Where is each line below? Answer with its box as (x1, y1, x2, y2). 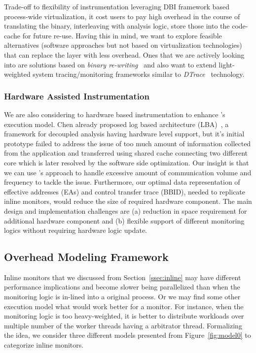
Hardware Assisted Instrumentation (4, 90, 149, 102)
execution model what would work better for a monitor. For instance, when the (4, 301, 244, 311)
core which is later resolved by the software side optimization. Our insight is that (4, 157, 249, 167)
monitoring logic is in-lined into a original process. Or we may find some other (4, 291, 241, 302)
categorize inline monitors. (4, 340, 84, 350)
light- (219, 59, 235, 69)
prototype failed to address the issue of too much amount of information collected (4, 138, 251, 148)
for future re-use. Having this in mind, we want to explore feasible (22, 30, 222, 40)
